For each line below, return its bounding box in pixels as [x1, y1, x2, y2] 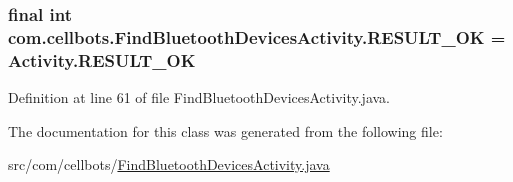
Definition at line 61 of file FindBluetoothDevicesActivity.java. [8, 87, 391, 108]
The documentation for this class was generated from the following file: [8, 120, 443, 141]
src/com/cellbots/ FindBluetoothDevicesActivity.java [8, 154, 330, 175]
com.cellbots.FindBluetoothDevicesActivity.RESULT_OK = [8, 24, 506, 49]
